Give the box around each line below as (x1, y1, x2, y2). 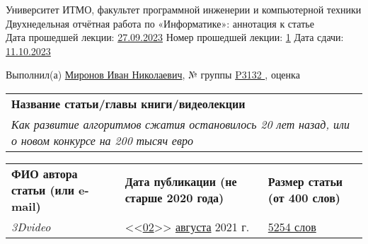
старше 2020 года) (125, 190, 224, 207)
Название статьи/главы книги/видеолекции (11, 95, 246, 112)
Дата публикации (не (125, 173, 237, 190)
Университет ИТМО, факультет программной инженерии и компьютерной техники (6, 2, 362, 16)
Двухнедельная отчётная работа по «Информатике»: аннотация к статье (6, 16, 314, 30)
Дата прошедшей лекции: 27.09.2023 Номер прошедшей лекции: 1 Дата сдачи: (6, 30, 344, 45)
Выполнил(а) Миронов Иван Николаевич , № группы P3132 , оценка (6, 67, 300, 82)
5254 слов (268, 218, 316, 235)
